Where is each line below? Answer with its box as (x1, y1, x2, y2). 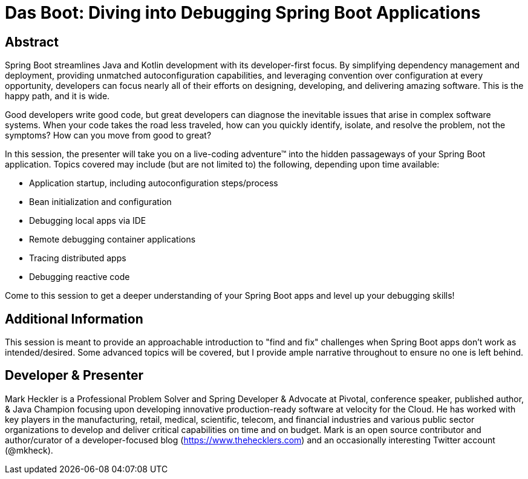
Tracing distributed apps (29, 253, 126, 264)
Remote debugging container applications (29, 234, 196, 245)
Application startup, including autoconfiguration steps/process (29, 178, 278, 189)
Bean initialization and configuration (29, 197, 172, 207)
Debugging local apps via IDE (29, 215, 146, 226)
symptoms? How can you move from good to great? (5, 130, 212, 141)
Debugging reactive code (29, 272, 130, 282)
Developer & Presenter (5, 368, 143, 383)
